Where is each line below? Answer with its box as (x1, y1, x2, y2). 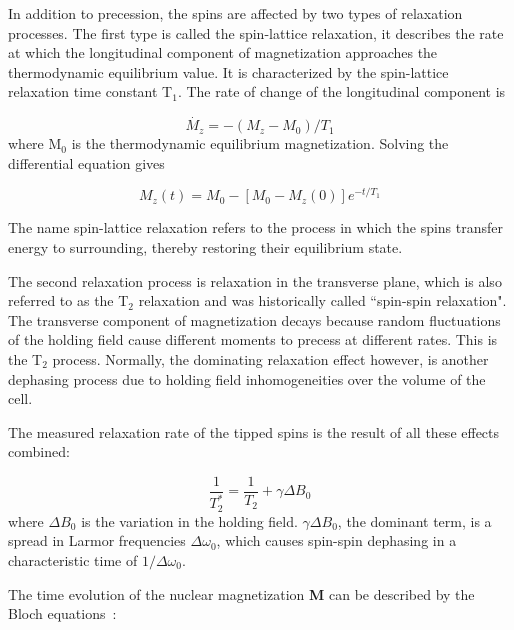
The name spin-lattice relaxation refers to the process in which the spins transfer (8, 217, 504, 238)
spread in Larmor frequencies (8, 530, 186, 551)
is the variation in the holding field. (81, 510, 298, 531)
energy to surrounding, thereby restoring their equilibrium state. (8, 237, 403, 258)
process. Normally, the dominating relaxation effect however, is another (52, 349, 489, 370)
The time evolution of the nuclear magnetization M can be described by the (8, 583, 475, 604)
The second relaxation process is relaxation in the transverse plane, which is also (8, 270, 502, 291)
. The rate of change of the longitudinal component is (177, 81, 506, 102)
